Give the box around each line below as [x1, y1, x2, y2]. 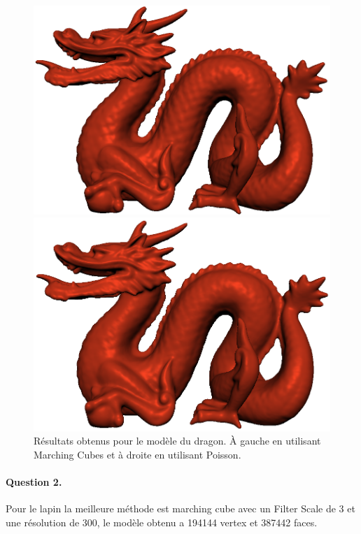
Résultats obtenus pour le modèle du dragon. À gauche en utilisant [34, 433, 321, 448]
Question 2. [6, 475, 62, 489]
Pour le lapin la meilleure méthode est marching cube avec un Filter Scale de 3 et [6, 501, 355, 516]
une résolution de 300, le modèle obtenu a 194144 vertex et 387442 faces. [6, 515, 318, 530]
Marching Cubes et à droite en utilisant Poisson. [34, 447, 241, 462]
